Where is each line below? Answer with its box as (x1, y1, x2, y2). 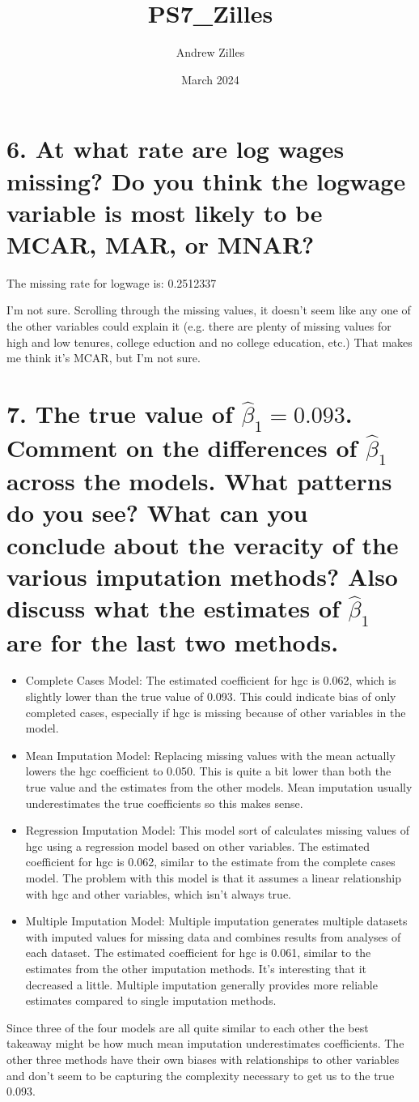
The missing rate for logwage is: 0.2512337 (6, 274, 217, 291)
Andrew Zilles (176, 44, 245, 61)
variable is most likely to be (6, 195, 323, 229)
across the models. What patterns (6, 464, 392, 498)
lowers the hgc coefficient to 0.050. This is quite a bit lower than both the (25, 762, 391, 780)
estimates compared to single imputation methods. (25, 992, 277, 1009)
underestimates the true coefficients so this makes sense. (25, 794, 303, 811)
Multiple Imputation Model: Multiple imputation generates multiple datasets (25, 912, 408, 929)
